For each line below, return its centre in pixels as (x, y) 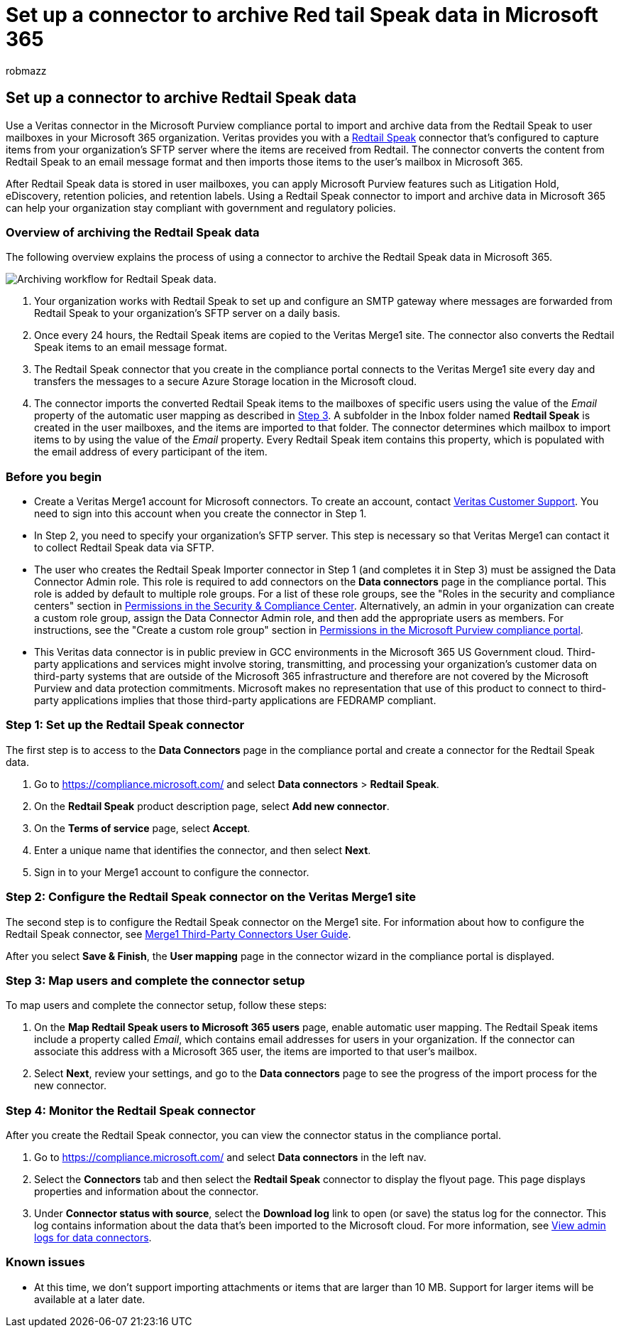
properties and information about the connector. (147, 1192)
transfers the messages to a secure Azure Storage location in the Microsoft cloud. (226, 382)
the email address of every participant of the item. (151, 452)
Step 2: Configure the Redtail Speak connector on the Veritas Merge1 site (211, 897)
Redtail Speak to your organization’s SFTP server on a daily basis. (187, 313)
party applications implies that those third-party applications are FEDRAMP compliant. (235, 701)
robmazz (26, 70)
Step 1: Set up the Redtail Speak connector (125, 725)
